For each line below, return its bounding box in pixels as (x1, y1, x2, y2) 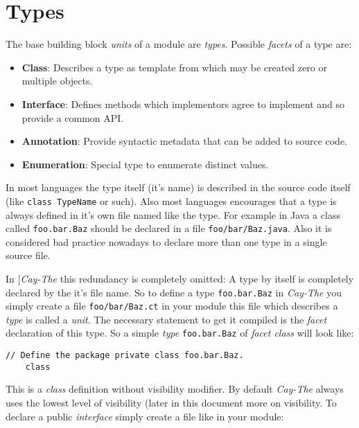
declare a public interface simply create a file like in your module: (6, 409, 284, 423)
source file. (6, 248, 51, 262)
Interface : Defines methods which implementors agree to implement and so (21, 96, 344, 111)
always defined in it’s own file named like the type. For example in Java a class (6, 207, 340, 222)
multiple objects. (21, 73, 93, 88)
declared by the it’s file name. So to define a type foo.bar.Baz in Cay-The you (6, 285, 342, 299)
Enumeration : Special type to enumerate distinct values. (21, 157, 269, 171)
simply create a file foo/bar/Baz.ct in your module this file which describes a (6, 298, 338, 313)
